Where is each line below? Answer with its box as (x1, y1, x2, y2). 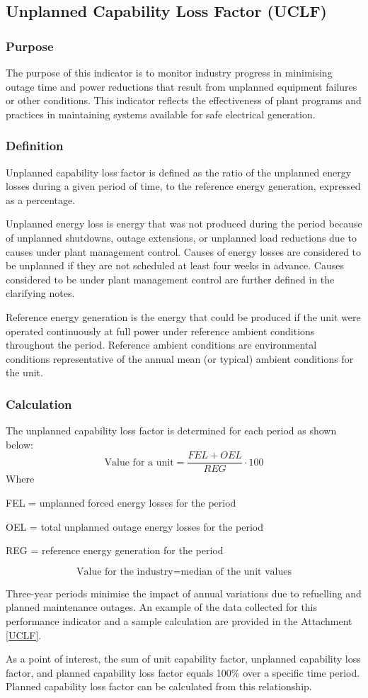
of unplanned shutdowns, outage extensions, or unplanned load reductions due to (6, 230, 357, 244)
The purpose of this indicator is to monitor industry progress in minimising (6, 65, 333, 79)
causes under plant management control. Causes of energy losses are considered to (6, 244, 362, 259)
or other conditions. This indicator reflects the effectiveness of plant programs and (6, 93, 362, 108)
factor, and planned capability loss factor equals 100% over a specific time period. (6, 665, 360, 680)
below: (6, 437, 33, 451)
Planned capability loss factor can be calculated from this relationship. (6, 679, 312, 694)
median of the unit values (180, 566, 292, 577)
